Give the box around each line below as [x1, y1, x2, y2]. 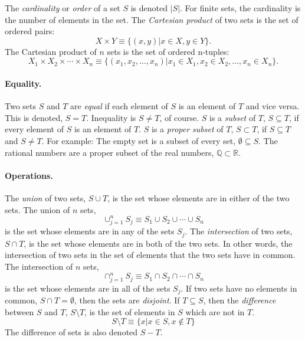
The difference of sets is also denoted [5, 326, 138, 338]
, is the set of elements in [84, 305, 175, 318]
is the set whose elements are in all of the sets [5, 282, 170, 294]
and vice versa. [245, 100, 300, 112]
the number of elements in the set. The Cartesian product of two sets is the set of [5, 13, 299, 25]
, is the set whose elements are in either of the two [107, 191, 290, 204]
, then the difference [203, 294, 276, 306]
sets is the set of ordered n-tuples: [107, 45, 229, 57]
